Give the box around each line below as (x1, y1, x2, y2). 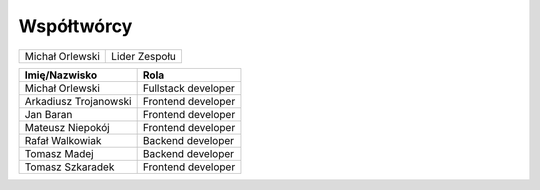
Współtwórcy (18, 15, 133, 37)
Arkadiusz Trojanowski (24, 94, 132, 108)
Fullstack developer (142, 81, 235, 95)
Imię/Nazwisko (24, 68, 98, 82)
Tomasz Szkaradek (24, 160, 115, 174)
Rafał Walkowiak (24, 133, 102, 147)
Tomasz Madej (24, 146, 94, 160)
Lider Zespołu (111, 49, 177, 63)
